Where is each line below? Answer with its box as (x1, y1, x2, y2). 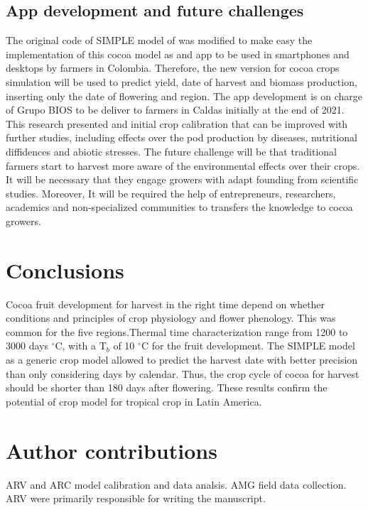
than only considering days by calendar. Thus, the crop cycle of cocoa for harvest (6, 366, 359, 381)
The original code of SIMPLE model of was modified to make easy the (6, 33, 313, 48)
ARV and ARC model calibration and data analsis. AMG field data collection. (6, 477, 347, 492)
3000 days (6, 338, 48, 353)
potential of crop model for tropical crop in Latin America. (6, 394, 262, 408)
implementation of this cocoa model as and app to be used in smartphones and (6, 46, 350, 61)
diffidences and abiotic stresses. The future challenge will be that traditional (6, 143, 337, 158)
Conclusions (6, 255, 124, 284)
